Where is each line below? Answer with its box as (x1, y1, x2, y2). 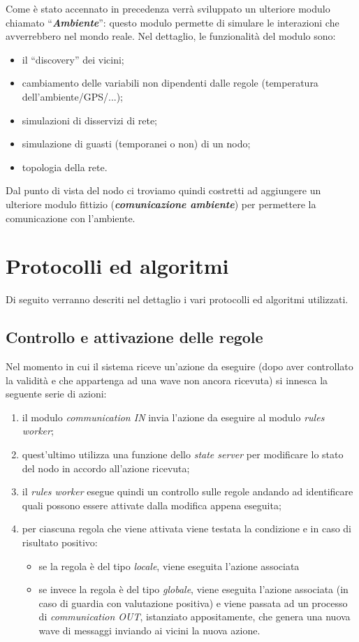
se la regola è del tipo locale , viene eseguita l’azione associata (38, 558, 300, 573)
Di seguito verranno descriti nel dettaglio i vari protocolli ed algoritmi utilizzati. (6, 292, 349, 307)
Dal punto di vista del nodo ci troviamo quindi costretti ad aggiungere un (6, 183, 321, 198)
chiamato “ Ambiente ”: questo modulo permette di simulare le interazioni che (6, 15, 339, 29)
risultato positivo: (22, 534, 98, 549)
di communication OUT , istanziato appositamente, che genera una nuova (38, 609, 351, 624)
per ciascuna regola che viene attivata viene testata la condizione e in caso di (22, 521, 351, 536)
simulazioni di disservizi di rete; (22, 112, 157, 127)
